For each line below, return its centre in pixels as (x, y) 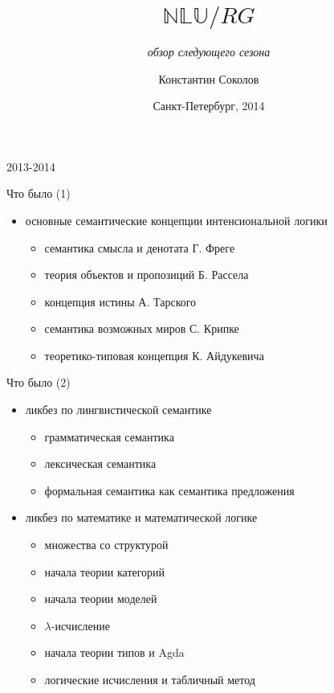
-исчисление (80, 625)
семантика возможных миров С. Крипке (142, 328)
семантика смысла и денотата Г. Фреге (140, 247)
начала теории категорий (105, 571)
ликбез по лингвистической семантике (118, 410)
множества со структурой (106, 545)
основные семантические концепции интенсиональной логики (176, 220)
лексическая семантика (100, 463)
